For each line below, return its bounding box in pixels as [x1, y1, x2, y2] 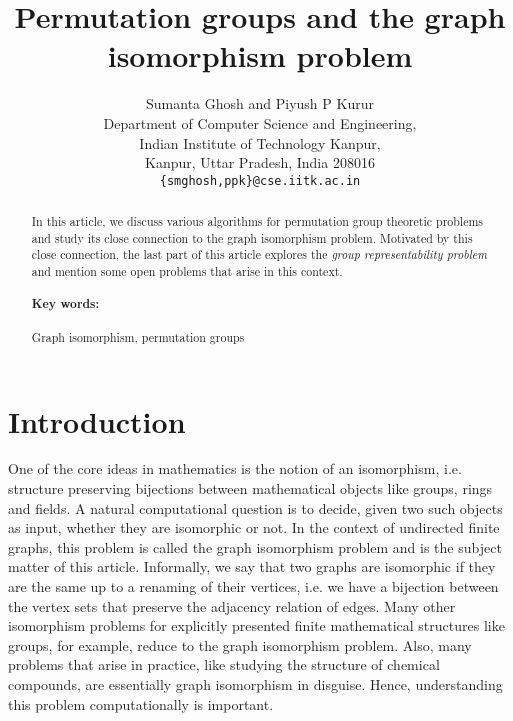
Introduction [8, 400, 186, 441]
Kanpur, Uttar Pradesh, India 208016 [145, 152, 375, 173]
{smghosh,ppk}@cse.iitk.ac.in [159, 173, 361, 188]
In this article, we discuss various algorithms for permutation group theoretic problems [31, 213, 484, 230]
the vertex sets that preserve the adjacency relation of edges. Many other [8, 595, 456, 616]
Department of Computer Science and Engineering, [103, 112, 417, 133]
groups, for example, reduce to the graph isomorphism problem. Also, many [8, 634, 472, 655]
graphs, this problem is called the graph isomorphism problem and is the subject [8, 536, 502, 557]
